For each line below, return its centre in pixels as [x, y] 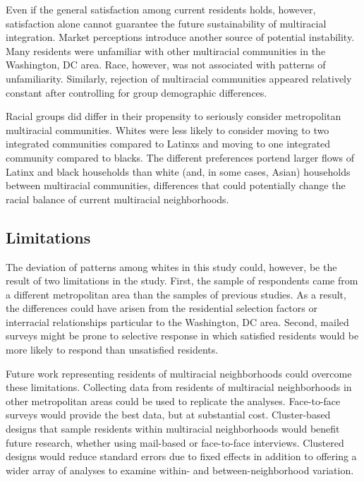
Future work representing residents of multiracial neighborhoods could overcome [179, 373]
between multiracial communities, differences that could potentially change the [176, 185]
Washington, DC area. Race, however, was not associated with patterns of [166, 65]
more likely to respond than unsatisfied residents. [112, 350]
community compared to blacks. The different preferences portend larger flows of [180, 157]
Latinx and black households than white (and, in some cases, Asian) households [178, 171]
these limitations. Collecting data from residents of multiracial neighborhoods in [179, 387]
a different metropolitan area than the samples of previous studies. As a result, [176, 294]
